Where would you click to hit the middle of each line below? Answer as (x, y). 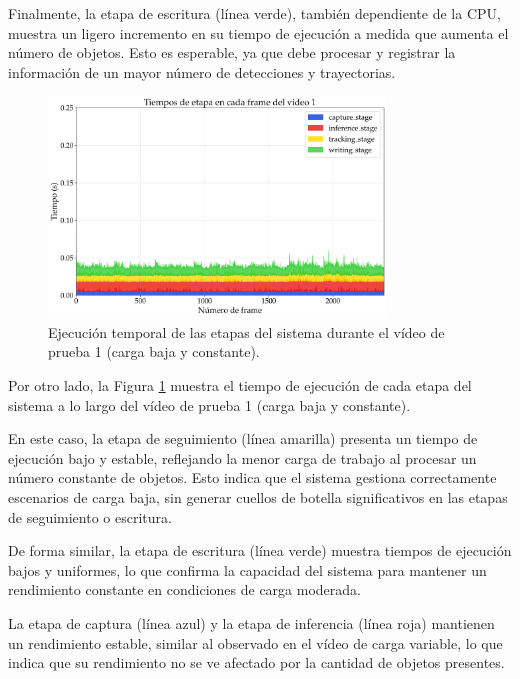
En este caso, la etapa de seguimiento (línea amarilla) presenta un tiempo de (243, 438)
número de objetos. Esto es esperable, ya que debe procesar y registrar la (232, 52)
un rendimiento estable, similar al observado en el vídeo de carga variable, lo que (255, 642)
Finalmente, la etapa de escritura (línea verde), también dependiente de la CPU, (254, 13)
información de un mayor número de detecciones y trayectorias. (202, 71)
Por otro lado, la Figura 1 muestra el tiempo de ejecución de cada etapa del (240, 385)
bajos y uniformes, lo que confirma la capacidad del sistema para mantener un (247, 569)
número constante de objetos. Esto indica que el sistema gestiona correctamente (252, 477)
